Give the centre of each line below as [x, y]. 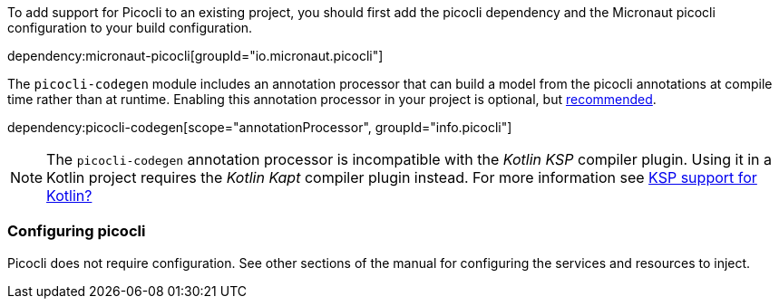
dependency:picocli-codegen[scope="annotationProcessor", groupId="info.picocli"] [260, 127]
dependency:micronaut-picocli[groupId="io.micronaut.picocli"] [195, 56]
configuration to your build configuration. [130, 28]
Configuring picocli [77, 231]
